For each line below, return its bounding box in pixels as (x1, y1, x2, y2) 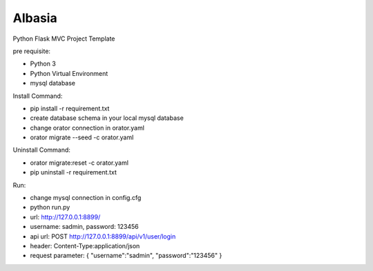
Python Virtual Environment (30, 69, 108, 77)
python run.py (30, 203, 70, 212)
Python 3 (30, 59, 57, 68)
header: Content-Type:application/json (30, 241, 140, 250)
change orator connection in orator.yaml (30, 123, 145, 132)
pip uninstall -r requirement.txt (30, 168, 117, 177)
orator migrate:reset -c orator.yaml (30, 159, 129, 167)
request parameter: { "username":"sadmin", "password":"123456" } (30, 252, 222, 260)
